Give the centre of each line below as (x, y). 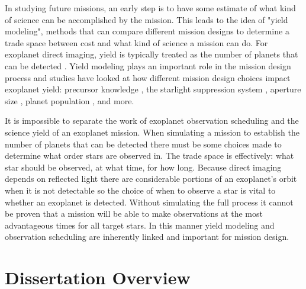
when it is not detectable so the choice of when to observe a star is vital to (140, 190)
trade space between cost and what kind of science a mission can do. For (136, 42)
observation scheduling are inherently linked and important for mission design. (147, 237)
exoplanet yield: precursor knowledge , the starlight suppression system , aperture (153, 89)
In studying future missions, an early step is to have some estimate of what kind (150, 8)
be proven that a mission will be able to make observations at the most (134, 213)
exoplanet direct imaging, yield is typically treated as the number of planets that (152, 54)
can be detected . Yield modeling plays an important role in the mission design (148, 65)
